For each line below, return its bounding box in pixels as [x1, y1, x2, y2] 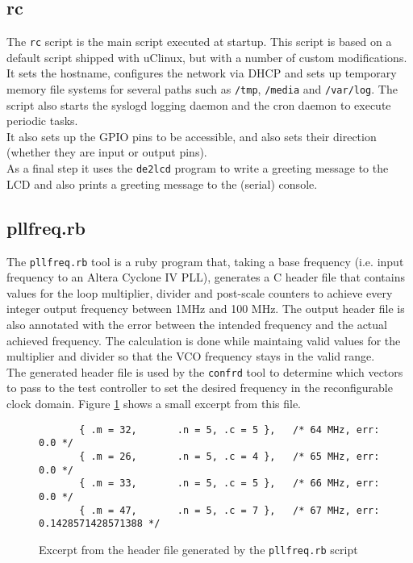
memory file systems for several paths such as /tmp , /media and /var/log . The [6, 81, 398, 98]
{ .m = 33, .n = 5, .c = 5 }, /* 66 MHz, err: [79, 478, 380, 490]
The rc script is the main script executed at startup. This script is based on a [6, 33, 392, 50]
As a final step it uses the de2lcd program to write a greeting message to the [6, 160, 389, 177]
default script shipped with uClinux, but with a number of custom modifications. [6, 48, 407, 65]
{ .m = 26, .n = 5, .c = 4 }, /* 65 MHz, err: [79, 450, 380, 462]
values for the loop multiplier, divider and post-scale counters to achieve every [6, 284, 393, 301]
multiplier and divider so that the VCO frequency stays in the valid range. [6, 348, 375, 365]
